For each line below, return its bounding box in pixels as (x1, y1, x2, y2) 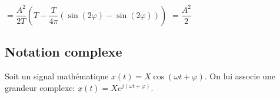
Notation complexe (5, 43, 122, 61)
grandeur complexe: (5, 81, 75, 93)
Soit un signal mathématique (5, 70, 109, 82)
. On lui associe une (204, 70, 276, 82)
